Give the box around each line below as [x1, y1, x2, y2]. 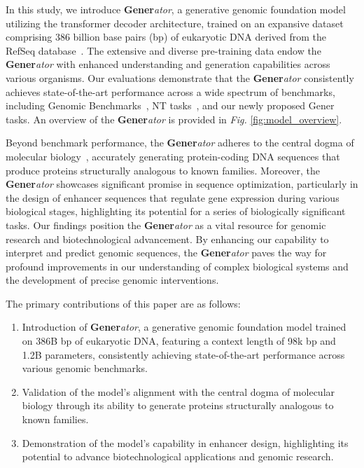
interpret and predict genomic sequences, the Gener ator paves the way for [6, 245, 327, 260]
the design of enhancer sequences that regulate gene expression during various [6, 190, 339, 205]
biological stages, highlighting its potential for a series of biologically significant [6, 204, 346, 219]
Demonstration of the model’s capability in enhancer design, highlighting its [22, 435, 349, 450]
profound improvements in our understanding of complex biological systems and [6, 259, 349, 273]
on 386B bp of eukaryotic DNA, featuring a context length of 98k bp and [22, 333, 336, 348]
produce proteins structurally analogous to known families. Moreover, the [6, 163, 320, 177]
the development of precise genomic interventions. [6, 273, 219, 287]
